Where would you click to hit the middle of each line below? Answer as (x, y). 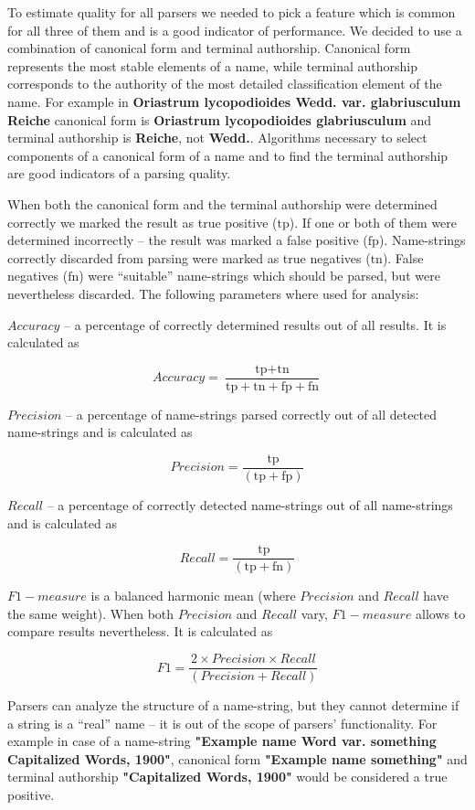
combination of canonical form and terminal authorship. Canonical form (209, 48)
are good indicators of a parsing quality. (119, 173)
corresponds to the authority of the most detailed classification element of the (225, 84)
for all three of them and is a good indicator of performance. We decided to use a (235, 30)
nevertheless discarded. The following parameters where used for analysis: (213, 293)
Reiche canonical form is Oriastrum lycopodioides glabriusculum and (220, 119)
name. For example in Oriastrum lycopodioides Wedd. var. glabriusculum (234, 101)
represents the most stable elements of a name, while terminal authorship (212, 65)
